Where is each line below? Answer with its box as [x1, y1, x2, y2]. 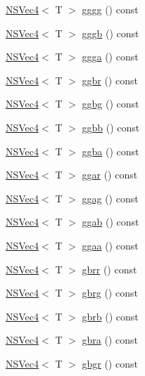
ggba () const [82, 143, 139, 158]
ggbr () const [82, 72, 138, 87]
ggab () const [82, 214, 139, 229]
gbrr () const [82, 261, 137, 276]
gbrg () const [82, 285, 138, 300]
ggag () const [82, 190, 139, 205]
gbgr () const [82, 356, 138, 370]
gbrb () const [82, 309, 139, 323]
